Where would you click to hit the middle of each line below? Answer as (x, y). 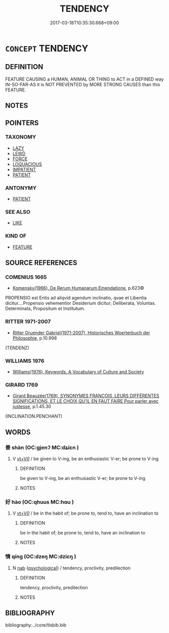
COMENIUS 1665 (26, 277)
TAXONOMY (21, 137)
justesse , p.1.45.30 (32, 407)
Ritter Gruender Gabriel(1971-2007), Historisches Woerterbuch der (81, 333)
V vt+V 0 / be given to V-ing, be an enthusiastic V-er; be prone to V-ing (86, 459)
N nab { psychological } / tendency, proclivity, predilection (71, 568)
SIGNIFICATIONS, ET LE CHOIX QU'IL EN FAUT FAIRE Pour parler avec (86, 401)
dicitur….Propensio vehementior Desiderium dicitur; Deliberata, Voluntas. (81, 303)
